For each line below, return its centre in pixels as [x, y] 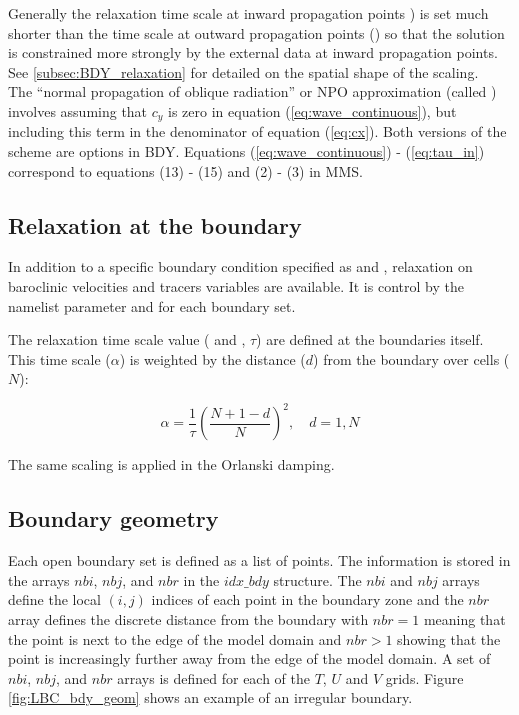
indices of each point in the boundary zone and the [307, 599]
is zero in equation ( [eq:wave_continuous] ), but [312, 110]
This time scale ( [59, 358]
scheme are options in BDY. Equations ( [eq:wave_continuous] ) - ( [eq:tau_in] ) [246, 151]
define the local [54, 599]
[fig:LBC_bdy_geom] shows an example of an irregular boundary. [210, 697]
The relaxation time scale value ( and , [127, 339]
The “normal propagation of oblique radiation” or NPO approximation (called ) [252, 91]
